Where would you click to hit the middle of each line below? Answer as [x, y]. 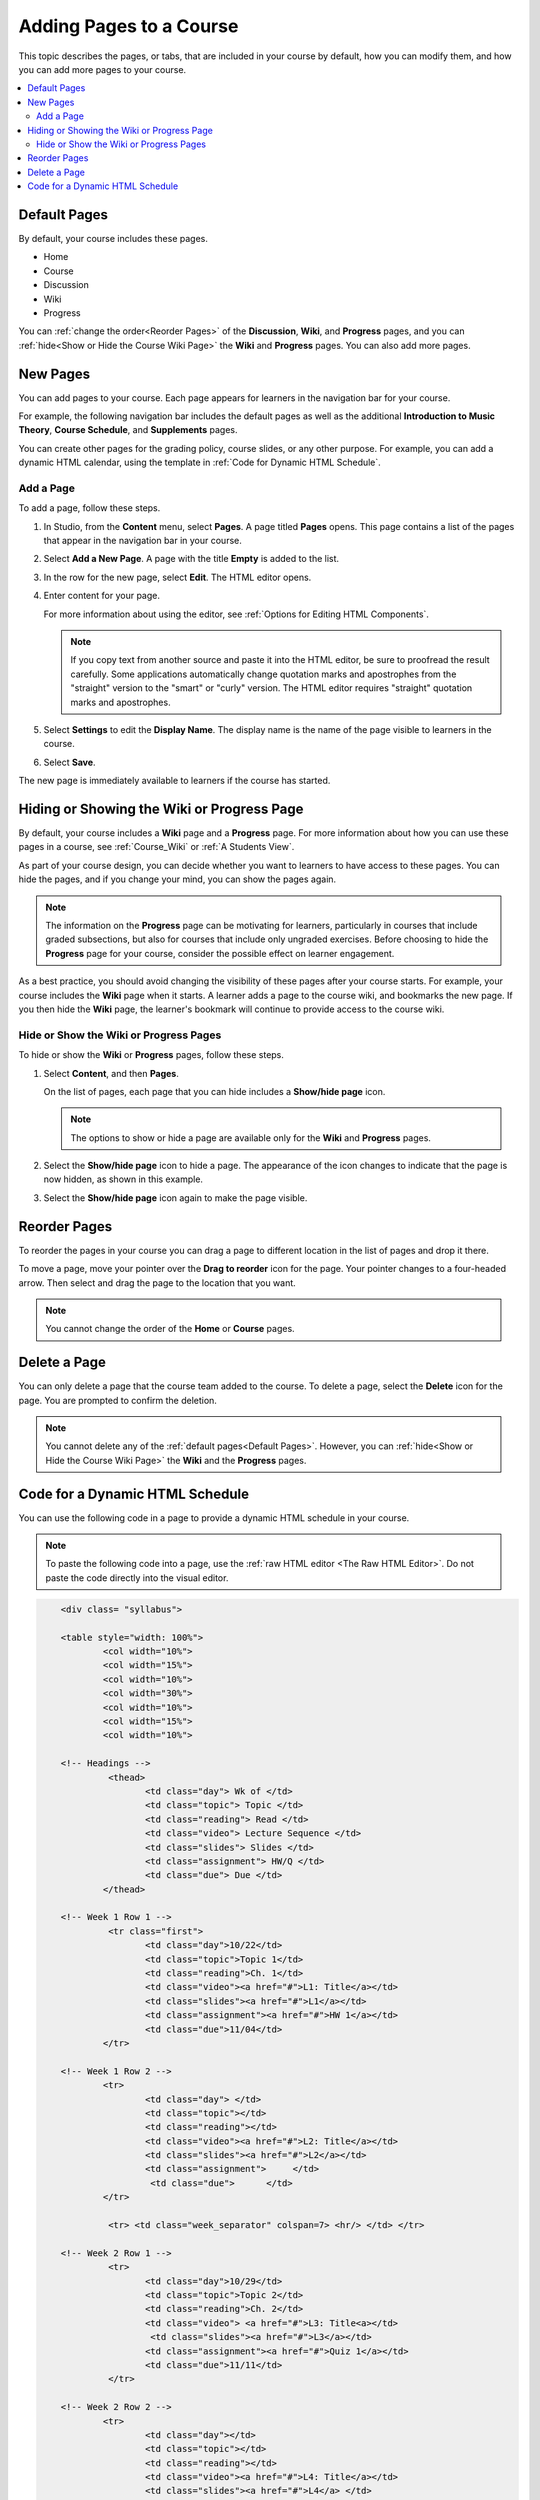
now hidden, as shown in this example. [123, 1179]
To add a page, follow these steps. [89, 508]
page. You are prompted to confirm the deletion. [117, 1400]
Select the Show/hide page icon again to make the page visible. [175, 1197]
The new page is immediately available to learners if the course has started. [174, 781]
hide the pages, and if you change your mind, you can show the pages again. [177, 879]
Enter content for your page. [101, 596]
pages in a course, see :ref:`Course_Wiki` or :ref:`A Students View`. [156, 847]
